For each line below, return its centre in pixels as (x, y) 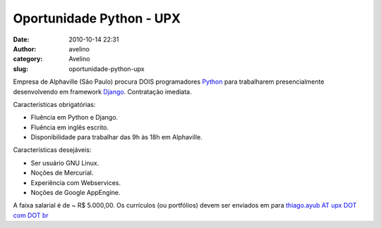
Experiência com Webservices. (76, 182)
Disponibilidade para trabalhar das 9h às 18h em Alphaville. (116, 137)
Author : (25, 49)
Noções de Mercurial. (62, 173)
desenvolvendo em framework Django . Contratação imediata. (102, 91)
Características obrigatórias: (54, 104)
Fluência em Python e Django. (74, 118)
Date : (21, 39)
